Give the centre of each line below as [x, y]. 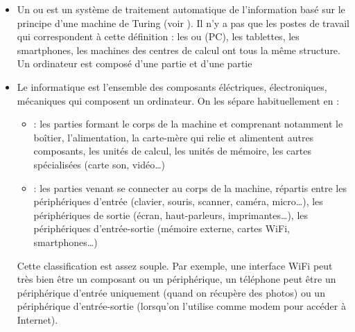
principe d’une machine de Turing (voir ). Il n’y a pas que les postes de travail [183, 23]
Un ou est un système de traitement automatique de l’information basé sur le [181, 9]
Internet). [37, 319]
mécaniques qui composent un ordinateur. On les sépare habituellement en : [178, 100]
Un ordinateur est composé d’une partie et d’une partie [135, 63]
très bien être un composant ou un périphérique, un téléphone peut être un [176, 279]
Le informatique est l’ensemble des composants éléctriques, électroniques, [172, 86]
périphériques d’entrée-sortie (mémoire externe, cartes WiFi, [162, 228]
